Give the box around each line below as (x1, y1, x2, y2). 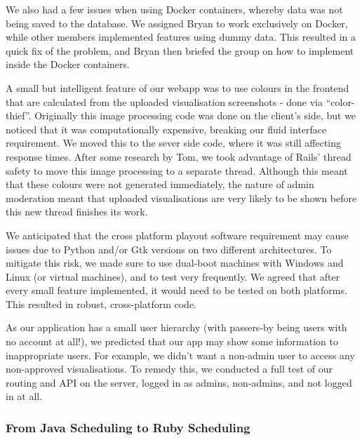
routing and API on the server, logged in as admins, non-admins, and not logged (6, 375, 352, 389)
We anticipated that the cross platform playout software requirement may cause (6, 227, 349, 242)
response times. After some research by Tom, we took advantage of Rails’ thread (6, 149, 351, 164)
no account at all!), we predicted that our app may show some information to (6, 334, 338, 349)
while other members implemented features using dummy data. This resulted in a (6, 29, 356, 44)
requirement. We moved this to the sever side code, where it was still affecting (6, 135, 342, 150)
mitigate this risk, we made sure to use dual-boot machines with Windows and (6, 255, 344, 270)
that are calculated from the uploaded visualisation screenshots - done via (6, 94, 323, 109)
